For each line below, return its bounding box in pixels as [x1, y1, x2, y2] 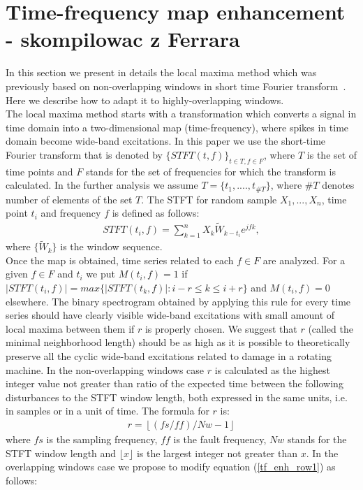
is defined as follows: [112, 206, 200, 220]
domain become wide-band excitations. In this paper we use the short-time [6, 134, 326, 148]
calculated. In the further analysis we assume [6, 178, 198, 192]
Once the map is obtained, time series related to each [6, 252, 234, 267]
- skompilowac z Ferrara [6, 24, 240, 53]
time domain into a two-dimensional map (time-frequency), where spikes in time [6, 120, 349, 134]
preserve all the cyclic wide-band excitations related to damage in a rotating [6, 348, 332, 363]
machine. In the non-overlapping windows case [6, 362, 205, 377]
